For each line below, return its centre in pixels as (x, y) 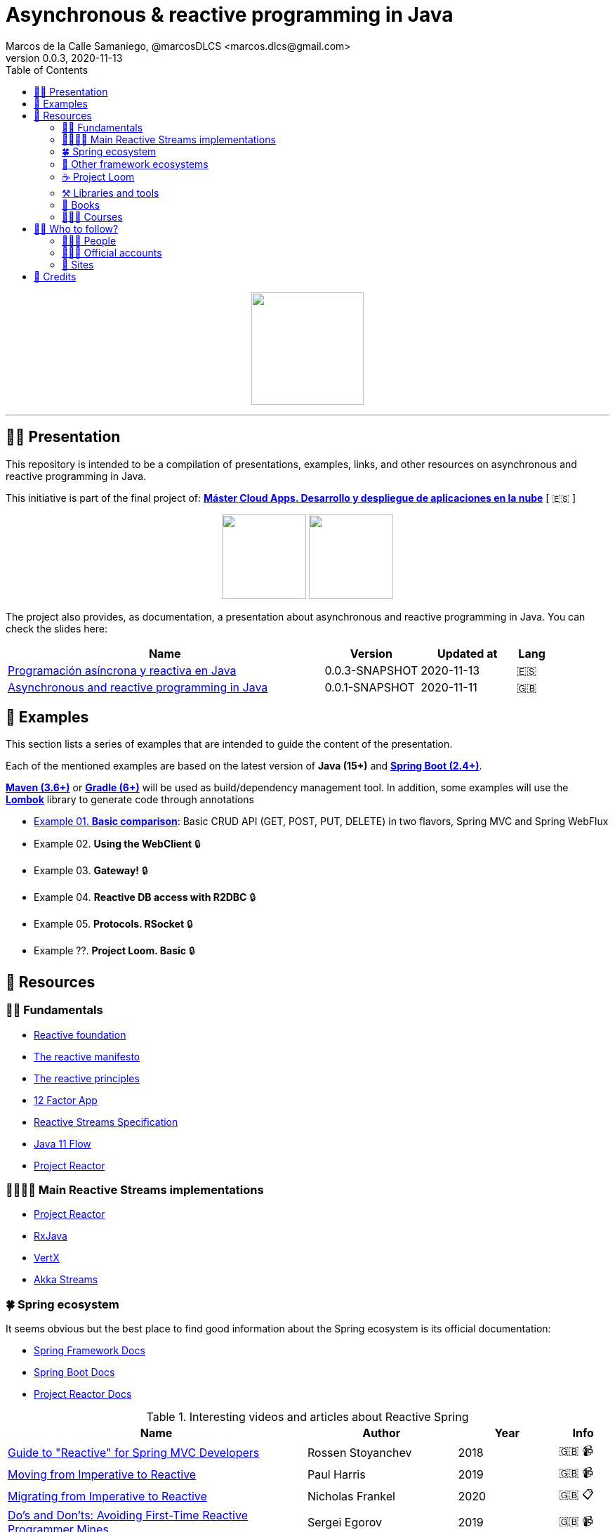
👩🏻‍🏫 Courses (92, 216)
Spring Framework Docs (90, 1351)
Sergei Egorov (345, 1523)
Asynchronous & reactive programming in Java (230, 15)
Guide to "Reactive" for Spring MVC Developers (134, 1452)
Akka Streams (66, 1280)
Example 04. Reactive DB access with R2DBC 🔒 (145, 897)
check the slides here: (57, 628)
